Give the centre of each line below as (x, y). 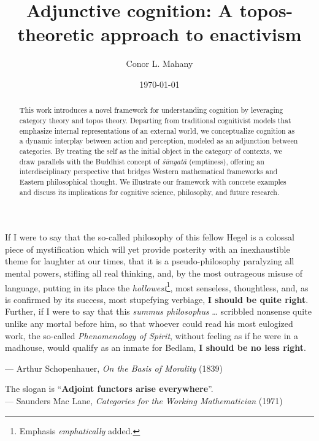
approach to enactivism (201, 34)
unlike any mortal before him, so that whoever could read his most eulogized (149, 324)
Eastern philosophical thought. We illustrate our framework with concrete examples (153, 181)
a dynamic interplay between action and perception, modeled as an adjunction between (159, 141)
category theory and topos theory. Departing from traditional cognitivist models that (155, 120)
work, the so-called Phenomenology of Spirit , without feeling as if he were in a (152, 335)
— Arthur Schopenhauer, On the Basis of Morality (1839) (114, 368)
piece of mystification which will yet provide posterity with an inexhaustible (148, 249)
